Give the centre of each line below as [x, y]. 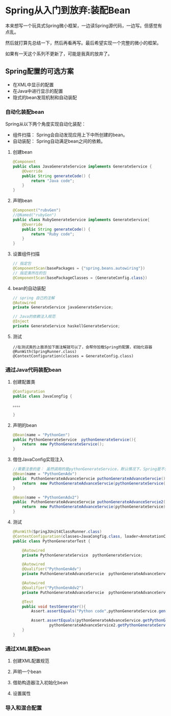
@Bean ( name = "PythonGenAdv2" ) [46, 497]
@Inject [21, 321]
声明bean [22, 201]
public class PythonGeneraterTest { [51, 541]
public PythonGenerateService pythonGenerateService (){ [74, 440]
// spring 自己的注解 [34, 298]
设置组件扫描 [26, 254]
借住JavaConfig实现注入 [38, 460]
